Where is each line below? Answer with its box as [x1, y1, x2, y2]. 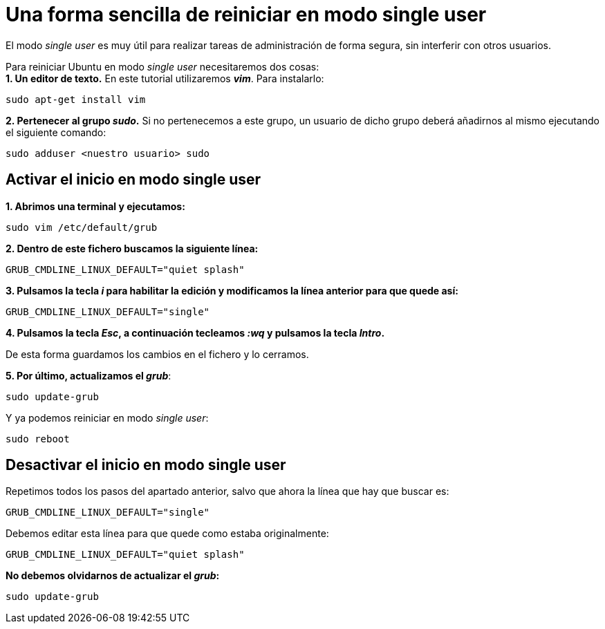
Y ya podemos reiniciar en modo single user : [6, 411, 209, 424]
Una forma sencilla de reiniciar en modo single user [6, 3, 487, 26]
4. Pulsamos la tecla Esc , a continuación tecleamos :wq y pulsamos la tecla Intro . [6, 326, 385, 339]
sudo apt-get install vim [6, 93, 146, 105]
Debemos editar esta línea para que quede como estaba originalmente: [6, 527, 329, 540]
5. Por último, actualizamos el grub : [6, 369, 171, 382]
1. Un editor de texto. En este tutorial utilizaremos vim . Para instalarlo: [6, 72, 324, 84]
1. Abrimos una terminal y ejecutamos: [6, 200, 185, 212]
